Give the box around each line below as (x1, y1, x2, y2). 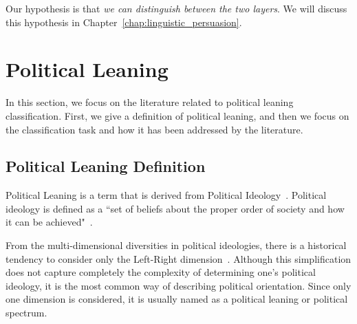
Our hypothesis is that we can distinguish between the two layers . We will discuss (6, 1, 347, 15)
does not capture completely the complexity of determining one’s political (6, 265, 316, 279)
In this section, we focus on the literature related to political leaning (6, 95, 294, 109)
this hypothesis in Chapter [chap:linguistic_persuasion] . (6, 14, 242, 29)
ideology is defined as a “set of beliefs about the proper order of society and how (6, 201, 345, 215)
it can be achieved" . (6, 215, 93, 229)
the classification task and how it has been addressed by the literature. (6, 122, 303, 136)
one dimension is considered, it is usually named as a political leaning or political (6, 292, 348, 306)
